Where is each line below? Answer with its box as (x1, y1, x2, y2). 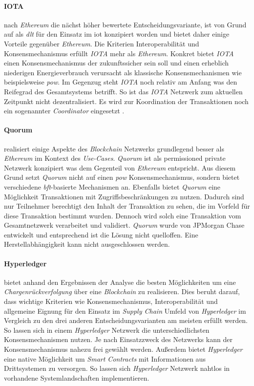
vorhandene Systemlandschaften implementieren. (4, 372, 149, 383)
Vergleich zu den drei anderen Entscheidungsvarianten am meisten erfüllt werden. (4, 315, 248, 325)
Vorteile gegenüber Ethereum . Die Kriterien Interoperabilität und (4, 38, 199, 48)
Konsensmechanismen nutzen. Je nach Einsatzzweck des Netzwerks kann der (4, 334, 233, 344)
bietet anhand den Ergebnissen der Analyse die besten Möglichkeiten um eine (4, 277, 236, 287)
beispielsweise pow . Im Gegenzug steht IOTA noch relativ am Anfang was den (4, 77, 237, 87)
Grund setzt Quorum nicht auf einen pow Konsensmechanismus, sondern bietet (4, 172, 240, 182)
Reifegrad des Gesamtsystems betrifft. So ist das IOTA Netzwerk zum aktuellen (4, 86, 243, 96)
